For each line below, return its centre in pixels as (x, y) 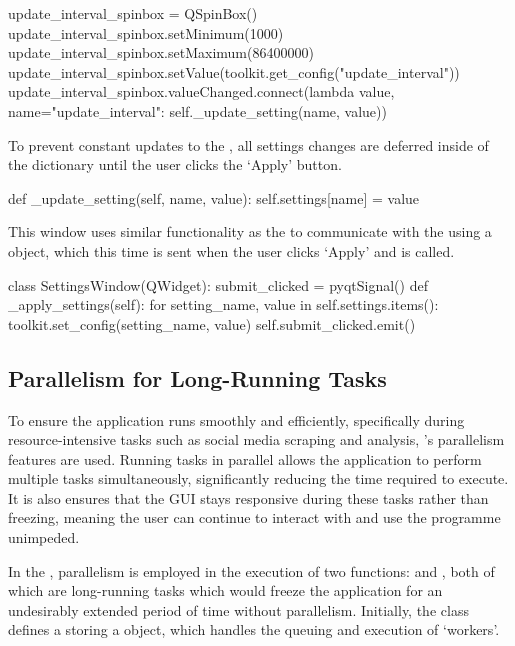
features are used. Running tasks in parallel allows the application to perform (245, 458)
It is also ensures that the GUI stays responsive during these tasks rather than (248, 497)
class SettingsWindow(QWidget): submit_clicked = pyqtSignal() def (218, 284)
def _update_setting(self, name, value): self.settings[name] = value (214, 197)
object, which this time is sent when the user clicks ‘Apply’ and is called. (231, 250)
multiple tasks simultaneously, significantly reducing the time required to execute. (258, 478)
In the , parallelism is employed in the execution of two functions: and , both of (251, 570)
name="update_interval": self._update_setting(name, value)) (197, 110)
